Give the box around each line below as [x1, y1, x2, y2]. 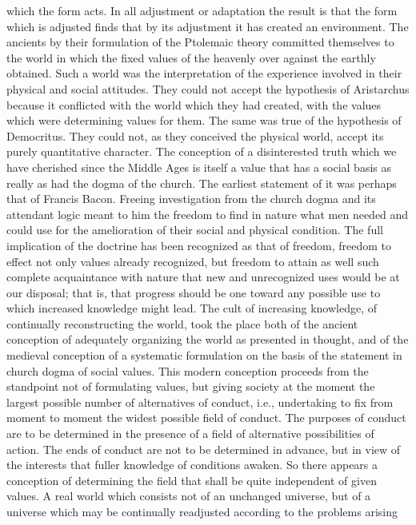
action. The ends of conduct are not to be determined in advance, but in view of [6, 440, 401, 457]
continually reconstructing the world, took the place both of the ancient [6, 315, 358, 332]
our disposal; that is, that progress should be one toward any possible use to [6, 284, 381, 300]
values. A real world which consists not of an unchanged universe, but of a [6, 487, 371, 504]
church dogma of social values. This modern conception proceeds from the [6, 362, 369, 379]
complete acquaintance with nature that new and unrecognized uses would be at [6, 268, 400, 285]
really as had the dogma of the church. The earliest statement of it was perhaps [6, 174, 397, 191]
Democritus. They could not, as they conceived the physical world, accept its [6, 127, 384, 144]
